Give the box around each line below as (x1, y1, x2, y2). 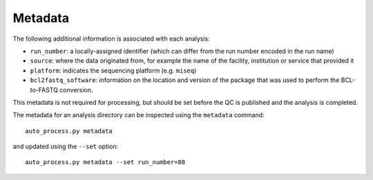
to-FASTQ (30, 86, 59, 94)
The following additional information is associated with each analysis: (12, 34, 211, 43)
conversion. (59, 86, 93, 94)
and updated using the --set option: (12, 142, 119, 151)
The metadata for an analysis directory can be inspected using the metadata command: (12, 111, 265, 119)
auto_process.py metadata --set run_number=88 (25, 159, 186, 166)
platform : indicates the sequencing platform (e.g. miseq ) (30, 66, 197, 74)
